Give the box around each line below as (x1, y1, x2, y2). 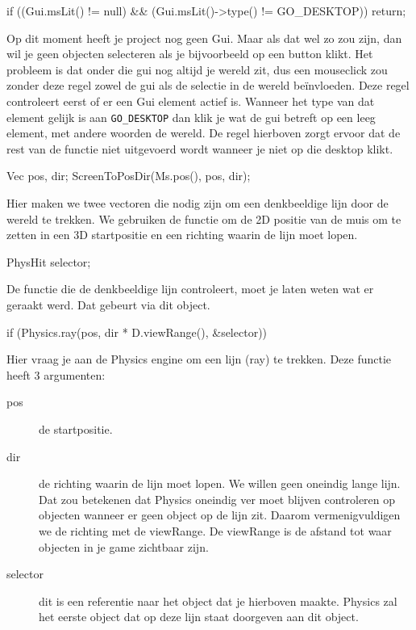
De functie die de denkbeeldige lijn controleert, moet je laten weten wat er (6, 280, 374, 297)
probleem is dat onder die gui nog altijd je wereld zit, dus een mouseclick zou (6, 61, 388, 78)
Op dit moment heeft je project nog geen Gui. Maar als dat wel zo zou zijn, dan (6, 29, 402, 46)
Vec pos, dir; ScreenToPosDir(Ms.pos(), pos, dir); (6, 167, 251, 184)
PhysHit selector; (6, 253, 91, 270)
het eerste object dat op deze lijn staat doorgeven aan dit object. (39, 608, 359, 625)
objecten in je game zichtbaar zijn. (39, 538, 209, 555)
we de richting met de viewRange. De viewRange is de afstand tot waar (39, 522, 392, 539)
